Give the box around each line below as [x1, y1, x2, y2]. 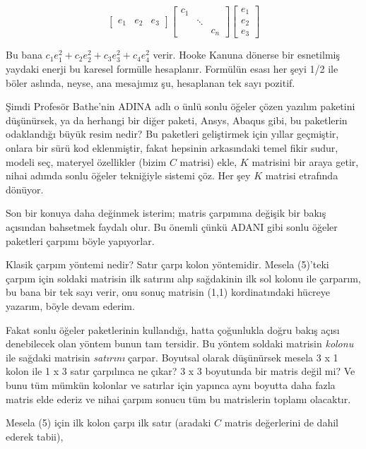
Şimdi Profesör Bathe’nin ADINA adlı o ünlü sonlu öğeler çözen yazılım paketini [6, 99, 355, 114]
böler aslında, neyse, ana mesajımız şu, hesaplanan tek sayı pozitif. [6, 75, 295, 90]
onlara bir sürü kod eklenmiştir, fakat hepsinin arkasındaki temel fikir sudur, [6, 140, 338, 155]
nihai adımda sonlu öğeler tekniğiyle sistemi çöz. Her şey [6, 168, 251, 183]
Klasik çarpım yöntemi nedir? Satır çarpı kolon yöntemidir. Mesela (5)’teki [6, 257, 329, 272]
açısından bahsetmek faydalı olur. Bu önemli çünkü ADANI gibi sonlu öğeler [6, 220, 338, 234]
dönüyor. [6, 181, 44, 196]
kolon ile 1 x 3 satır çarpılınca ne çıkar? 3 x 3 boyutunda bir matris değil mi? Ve [6, 364, 355, 378]
